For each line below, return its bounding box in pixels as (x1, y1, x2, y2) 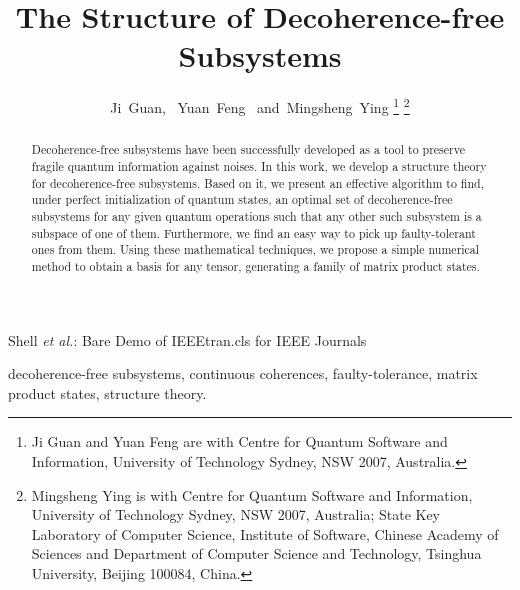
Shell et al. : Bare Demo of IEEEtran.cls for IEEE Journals (8, 329, 367, 350)
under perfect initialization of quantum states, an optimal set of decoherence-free (31, 191, 453, 208)
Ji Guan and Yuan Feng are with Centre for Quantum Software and (31, 431, 448, 452)
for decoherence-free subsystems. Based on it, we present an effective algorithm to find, (31, 174, 484, 191)
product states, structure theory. (8, 382, 207, 403)
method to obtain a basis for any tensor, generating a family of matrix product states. (31, 257, 480, 274)
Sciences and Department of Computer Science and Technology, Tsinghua (31, 543, 482, 564)
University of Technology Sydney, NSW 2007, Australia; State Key (31, 504, 441, 525)
